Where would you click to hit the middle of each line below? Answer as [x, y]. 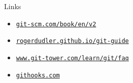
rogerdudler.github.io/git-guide [72, 41]
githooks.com [38, 75]
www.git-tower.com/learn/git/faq [72, 58]
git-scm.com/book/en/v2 [56, 24]
